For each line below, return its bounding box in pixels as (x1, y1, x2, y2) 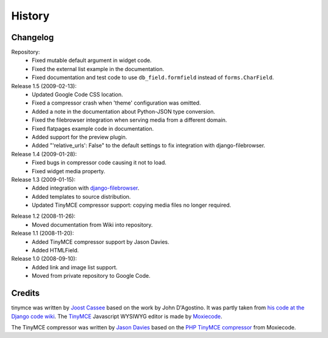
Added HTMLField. (32, 247, 79, 254)
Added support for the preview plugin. (32, 133, 128, 140)
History (11, 9, 50, 22)
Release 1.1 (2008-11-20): (11, 230, 74, 237)
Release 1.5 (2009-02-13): (11, 82, 77, 89)
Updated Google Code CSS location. (32, 91, 123, 98)
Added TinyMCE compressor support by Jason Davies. (32, 238, 169, 246)
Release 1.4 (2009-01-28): (11, 150, 77, 157)
